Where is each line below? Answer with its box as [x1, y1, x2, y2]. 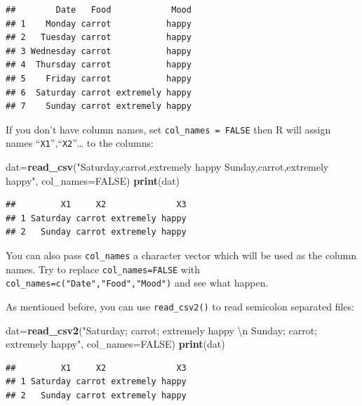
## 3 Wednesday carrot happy [6, 46, 192, 56]
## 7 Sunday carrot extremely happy [6, 101, 192, 112]
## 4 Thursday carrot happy [6, 60, 192, 70]
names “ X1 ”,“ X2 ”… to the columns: [6, 136, 154, 150]
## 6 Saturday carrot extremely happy [6, 87, 192, 98]
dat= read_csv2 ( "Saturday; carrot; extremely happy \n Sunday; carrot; [6, 322, 318, 337]
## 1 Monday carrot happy [6, 18, 192, 29]
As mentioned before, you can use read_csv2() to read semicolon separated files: [6, 299, 354, 313]
